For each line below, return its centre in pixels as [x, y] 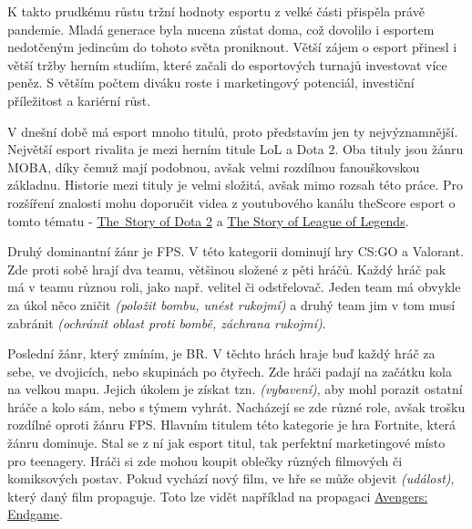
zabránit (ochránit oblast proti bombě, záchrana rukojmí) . [167, 322]
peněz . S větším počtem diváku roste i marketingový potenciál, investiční [211, 83]
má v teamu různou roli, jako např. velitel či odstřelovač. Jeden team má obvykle [234, 287]
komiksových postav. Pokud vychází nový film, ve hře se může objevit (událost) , [231, 478]
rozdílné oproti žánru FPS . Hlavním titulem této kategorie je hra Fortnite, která [232, 425]
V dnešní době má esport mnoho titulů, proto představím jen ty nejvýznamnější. [233, 131]
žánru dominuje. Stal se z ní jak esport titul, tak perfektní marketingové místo [226, 443]
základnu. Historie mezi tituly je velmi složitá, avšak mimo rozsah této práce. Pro [235, 185]
